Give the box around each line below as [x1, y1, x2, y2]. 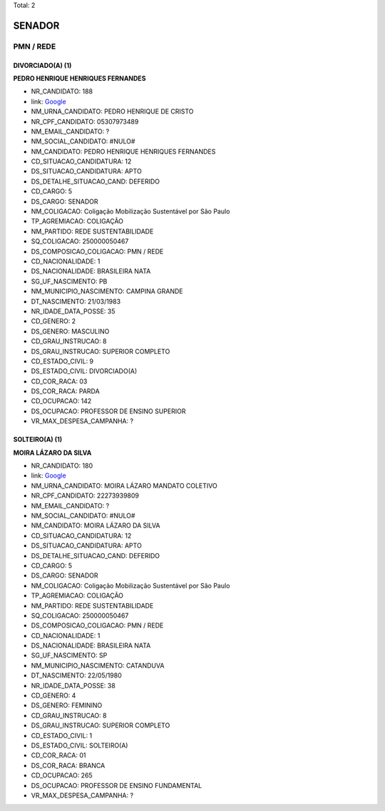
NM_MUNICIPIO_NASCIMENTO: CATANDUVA [31, 661, 165, 670]
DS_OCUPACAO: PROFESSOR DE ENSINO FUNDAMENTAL [31, 781, 202, 790]
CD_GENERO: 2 [31, 317, 76, 326]
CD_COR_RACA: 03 [31, 377, 88, 386]
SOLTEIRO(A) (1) [13, 435, 63, 444]
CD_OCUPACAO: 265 [31, 771, 93, 780]
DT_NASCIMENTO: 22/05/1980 [31, 671, 123, 680]
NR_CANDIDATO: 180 [31, 461, 93, 470]
